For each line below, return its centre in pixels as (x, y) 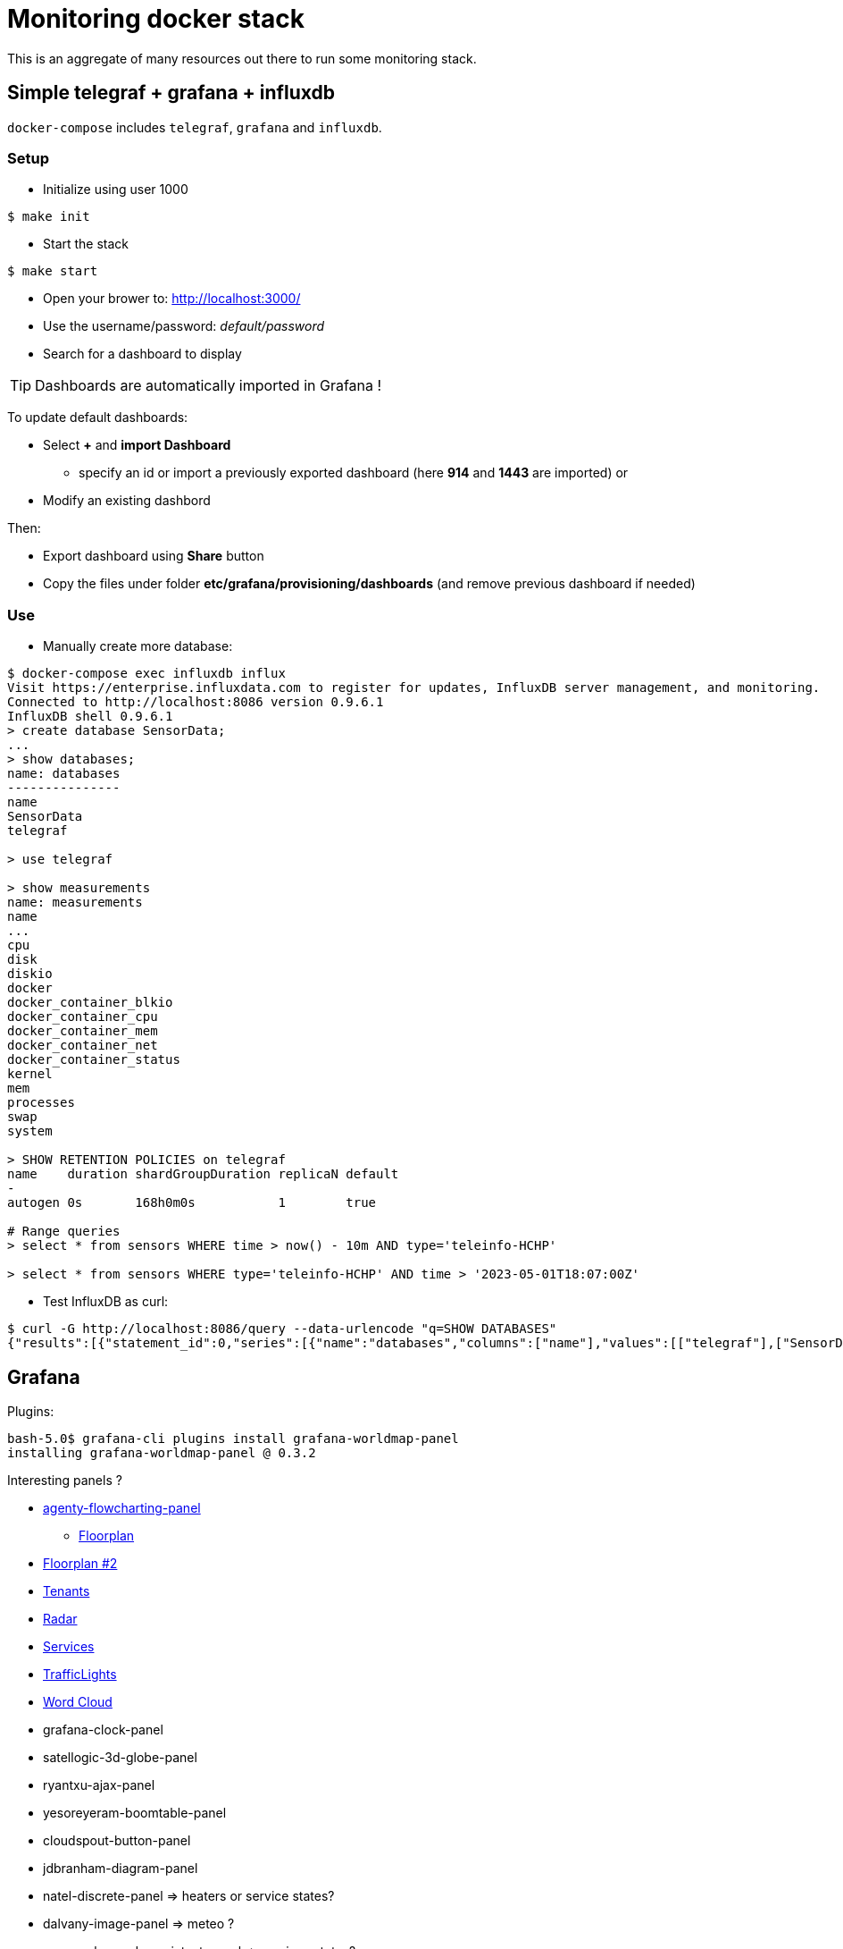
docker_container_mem (83, 1031)
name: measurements (75, 903)
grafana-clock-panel (103, 1729)
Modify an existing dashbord (127, 501)
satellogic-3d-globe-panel (120, 1757)
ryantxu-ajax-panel (99, 1784)
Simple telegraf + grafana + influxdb (171, 93)
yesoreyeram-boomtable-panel (135, 1812)
